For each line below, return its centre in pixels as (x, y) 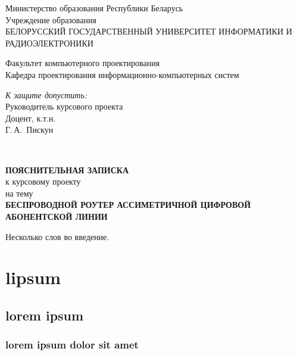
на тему (19, 193)
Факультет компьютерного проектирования (83, 63)
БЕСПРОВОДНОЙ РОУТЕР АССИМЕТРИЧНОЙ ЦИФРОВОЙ (128, 205)
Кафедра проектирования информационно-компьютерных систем (122, 74)
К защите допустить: (46, 94)
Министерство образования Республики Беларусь (94, 8)
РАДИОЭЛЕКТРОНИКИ (49, 43)
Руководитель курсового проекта (64, 106)
